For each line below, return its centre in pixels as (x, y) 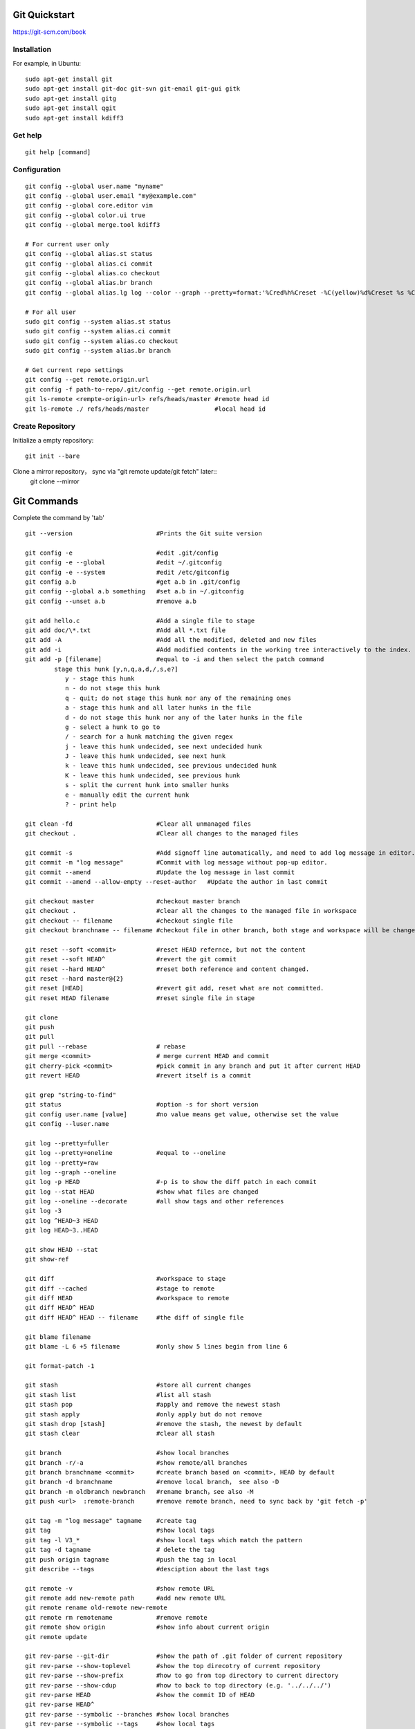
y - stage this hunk (100, 678)
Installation (32, 50)
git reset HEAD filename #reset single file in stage (140, 998)
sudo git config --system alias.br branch (98, 351)
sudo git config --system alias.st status (98, 321)
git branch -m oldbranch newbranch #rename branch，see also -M (139, 1491)
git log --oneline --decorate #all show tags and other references (155, 1201)
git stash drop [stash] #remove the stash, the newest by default (164, 1424)
